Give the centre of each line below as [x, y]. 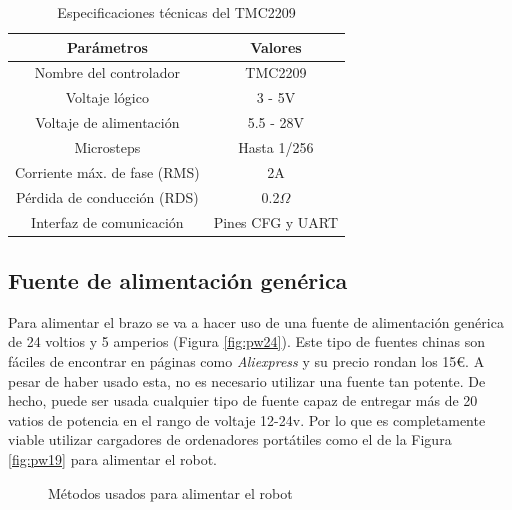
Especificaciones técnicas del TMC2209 [176, 12]
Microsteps [107, 146]
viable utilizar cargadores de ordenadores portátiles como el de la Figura [230, 439]
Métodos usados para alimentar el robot [170, 492]
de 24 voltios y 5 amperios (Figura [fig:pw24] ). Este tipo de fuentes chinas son [246, 341]
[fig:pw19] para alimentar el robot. [112, 458]
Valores [276, 46]
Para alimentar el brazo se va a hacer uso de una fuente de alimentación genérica [256, 321]
